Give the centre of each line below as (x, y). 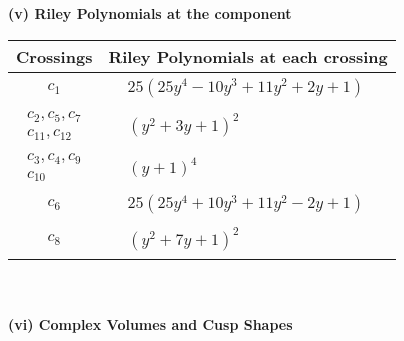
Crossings (54, 56)
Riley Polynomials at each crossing (248, 56)
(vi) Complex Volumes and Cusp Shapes (150, 323)
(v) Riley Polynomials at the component (150, 13)
